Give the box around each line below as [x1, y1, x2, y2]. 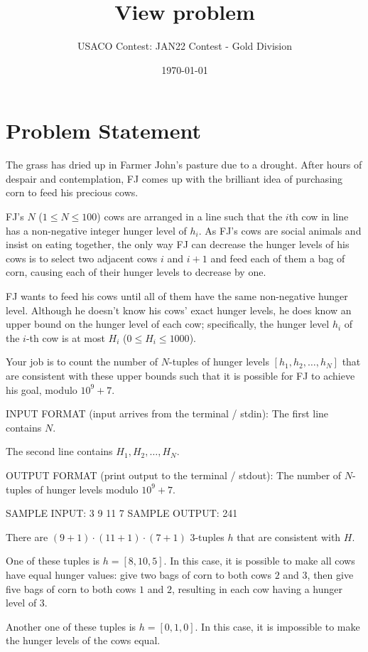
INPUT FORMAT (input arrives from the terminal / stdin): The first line [6, 406, 329, 421]
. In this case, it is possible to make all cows [163, 553, 355, 568]
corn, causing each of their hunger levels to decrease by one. [6, 264, 266, 279]
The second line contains [6, 444, 113, 459]
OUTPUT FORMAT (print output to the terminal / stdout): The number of [6, 467, 342, 482]
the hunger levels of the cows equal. [6, 633, 161, 648]
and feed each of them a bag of [210, 250, 345, 265]
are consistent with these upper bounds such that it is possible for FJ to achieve [6, 368, 355, 383]
